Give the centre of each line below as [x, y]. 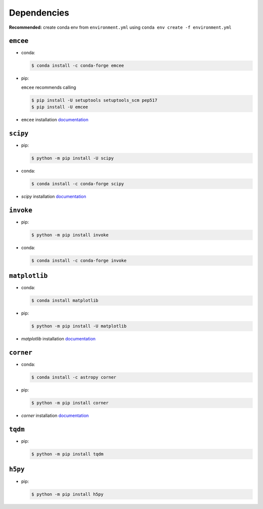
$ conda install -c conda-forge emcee [78, 66]
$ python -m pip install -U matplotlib [79, 326]
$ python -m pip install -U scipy [73, 158]
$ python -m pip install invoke [70, 235]
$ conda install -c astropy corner [74, 377]
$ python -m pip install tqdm [67, 454]
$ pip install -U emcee [60, 107]
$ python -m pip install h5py [67, 494]
